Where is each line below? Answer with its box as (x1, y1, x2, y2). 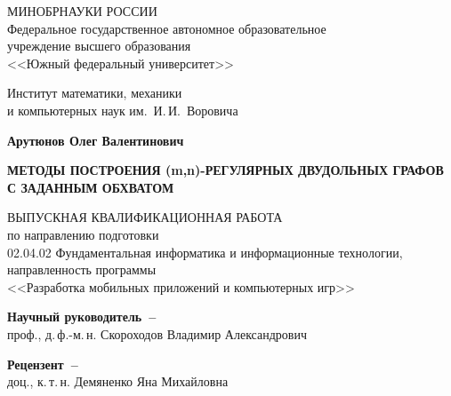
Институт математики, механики (7, 83, 182, 102)
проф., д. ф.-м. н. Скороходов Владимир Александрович (7, 324, 307, 343)
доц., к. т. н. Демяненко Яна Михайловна (7, 372, 229, 391)
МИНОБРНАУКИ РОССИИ (7, 2, 157, 20)
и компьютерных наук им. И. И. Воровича (7, 100, 238, 119)
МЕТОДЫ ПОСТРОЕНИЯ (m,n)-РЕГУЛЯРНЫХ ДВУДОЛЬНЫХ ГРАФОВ (7, 161, 444, 179)
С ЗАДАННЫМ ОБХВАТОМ (7, 178, 174, 196)
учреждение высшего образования (7, 36, 191, 55)
